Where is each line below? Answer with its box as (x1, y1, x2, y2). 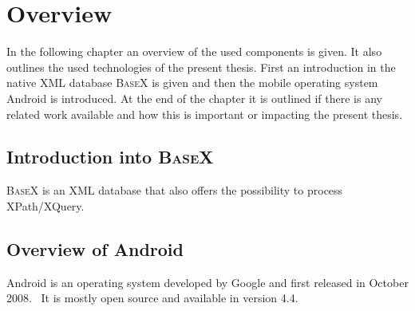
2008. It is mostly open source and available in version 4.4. (6, 289, 298, 306)
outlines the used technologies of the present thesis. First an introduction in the (6, 58, 396, 75)
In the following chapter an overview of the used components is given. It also (6, 43, 382, 60)
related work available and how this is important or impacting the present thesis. (6, 105, 403, 122)
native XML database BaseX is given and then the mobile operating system (6, 74, 378, 91)
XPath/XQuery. (6, 197, 85, 214)
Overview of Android (6, 236, 184, 261)
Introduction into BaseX (6, 144, 214, 169)
